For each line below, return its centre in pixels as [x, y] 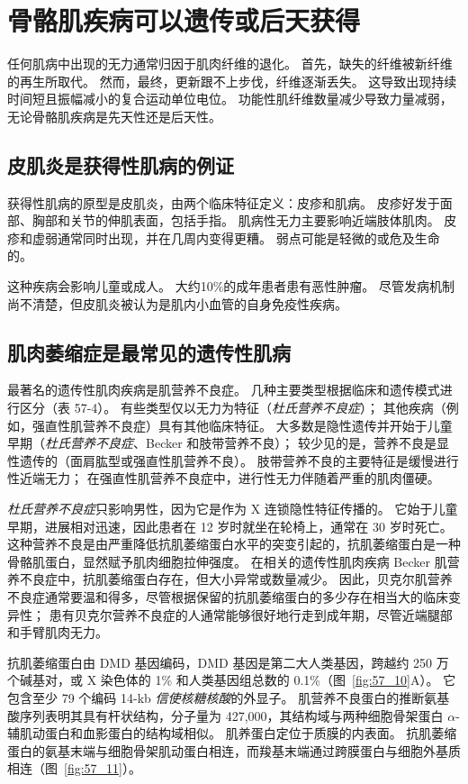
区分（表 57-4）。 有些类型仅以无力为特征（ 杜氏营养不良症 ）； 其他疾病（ [233, 408]
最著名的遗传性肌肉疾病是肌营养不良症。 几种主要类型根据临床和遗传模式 [224, 390]
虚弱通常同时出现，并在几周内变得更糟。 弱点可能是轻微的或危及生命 [236, 237]
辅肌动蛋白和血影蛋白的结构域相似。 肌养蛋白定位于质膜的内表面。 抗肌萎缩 [232, 733]
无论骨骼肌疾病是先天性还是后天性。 [114, 116]
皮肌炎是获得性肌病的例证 [121, 164]
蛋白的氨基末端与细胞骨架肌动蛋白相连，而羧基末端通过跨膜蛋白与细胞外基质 [234, 750]
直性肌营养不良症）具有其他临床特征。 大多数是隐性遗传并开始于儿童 [248, 425]
